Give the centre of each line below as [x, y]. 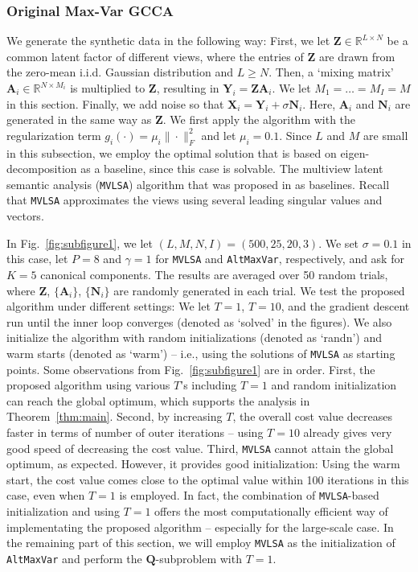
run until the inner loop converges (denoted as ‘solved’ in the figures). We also [199, 321]
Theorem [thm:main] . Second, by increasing [115, 416]
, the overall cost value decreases [312, 416]
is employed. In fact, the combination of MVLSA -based [249, 495]
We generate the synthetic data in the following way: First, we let [168, 41]
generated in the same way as [79, 119]
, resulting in [188, 88]
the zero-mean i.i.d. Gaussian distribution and [120, 72]
